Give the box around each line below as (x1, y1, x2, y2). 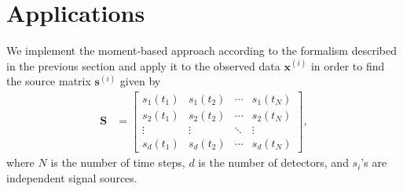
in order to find (310, 57, 385, 74)
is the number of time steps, (50, 154, 185, 171)
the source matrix (6, 73, 91, 89)
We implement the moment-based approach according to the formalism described (6, 42, 397, 59)
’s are (361, 154, 387, 171)
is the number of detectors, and (198, 154, 349, 171)
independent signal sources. (6, 169, 137, 186)
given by (119, 73, 161, 89)
